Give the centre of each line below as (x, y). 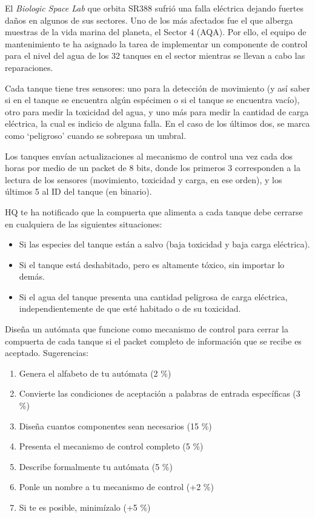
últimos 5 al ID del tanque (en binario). (78, 191)
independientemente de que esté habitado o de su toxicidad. (130, 308)
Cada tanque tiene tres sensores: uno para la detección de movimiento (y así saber (157, 88)
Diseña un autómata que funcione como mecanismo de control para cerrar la (147, 329)
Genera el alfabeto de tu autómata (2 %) (95, 373)
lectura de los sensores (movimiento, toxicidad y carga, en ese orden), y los (144, 179)
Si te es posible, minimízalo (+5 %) (85, 507)
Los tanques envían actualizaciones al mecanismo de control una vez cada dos (149, 156)
